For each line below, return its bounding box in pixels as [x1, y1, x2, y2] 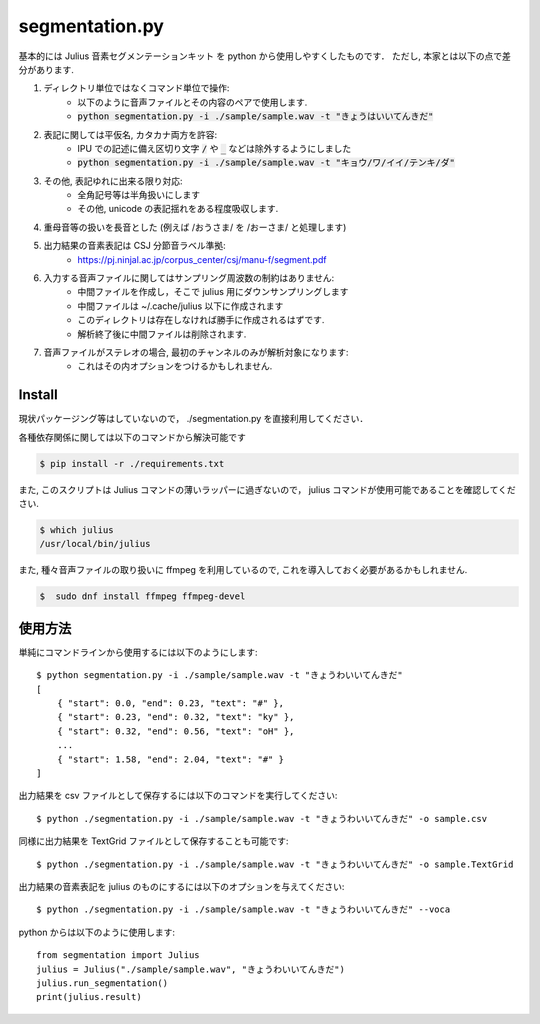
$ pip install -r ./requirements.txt [39, 458, 225, 469]
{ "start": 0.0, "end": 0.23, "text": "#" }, [56, 698, 285, 709]
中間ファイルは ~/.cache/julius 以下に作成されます [77, 300, 284, 312]
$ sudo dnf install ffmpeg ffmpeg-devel [39, 591, 246, 602]
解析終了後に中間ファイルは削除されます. [77, 328, 247, 340]
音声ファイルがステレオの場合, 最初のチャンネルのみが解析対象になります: [43, 346, 349, 358]
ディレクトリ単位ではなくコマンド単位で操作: [43, 82, 230, 94]
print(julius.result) [36, 991, 142, 1003]
